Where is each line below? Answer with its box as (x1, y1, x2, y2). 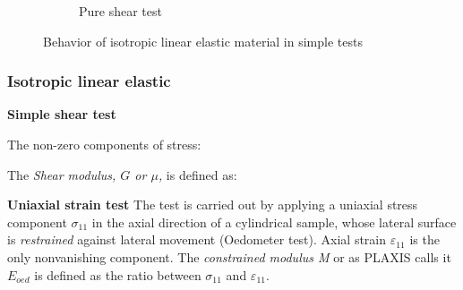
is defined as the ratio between (34, 265, 201, 284)
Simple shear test (7, 105, 116, 124)
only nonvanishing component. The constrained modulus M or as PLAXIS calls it (7, 247, 451, 266)
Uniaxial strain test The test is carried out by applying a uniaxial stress (7, 195, 418, 214)
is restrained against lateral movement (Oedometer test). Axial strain (7, 230, 387, 249)
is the (409, 230, 440, 249)
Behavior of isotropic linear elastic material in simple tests (43, 31, 363, 50)
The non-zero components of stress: (7, 135, 201, 153)
